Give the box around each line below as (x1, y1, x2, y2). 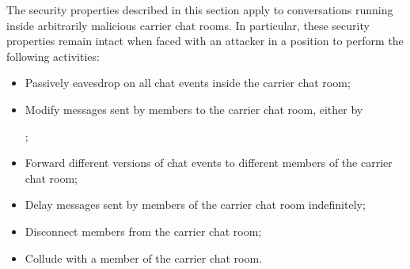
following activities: (6, 47, 100, 64)
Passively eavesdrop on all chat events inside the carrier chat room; (25, 74, 351, 91)
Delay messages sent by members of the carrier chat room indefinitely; (25, 196, 366, 213)
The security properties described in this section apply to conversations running (6, 2, 393, 17)
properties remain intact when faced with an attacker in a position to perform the (6, 32, 404, 49)
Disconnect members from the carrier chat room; (25, 222, 262, 239)
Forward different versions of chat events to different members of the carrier (25, 154, 393, 171)
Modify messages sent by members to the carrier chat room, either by (25, 100, 363, 117)
